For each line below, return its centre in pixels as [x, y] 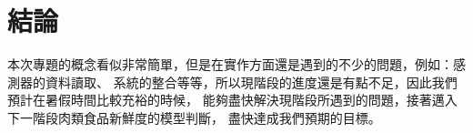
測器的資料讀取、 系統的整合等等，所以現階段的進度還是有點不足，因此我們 [232, 82]
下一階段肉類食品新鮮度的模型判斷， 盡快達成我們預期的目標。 [194, 117]
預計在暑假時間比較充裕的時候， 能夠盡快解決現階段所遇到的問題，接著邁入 [232, 100]
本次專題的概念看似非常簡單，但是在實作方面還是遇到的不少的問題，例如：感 [236, 64]
